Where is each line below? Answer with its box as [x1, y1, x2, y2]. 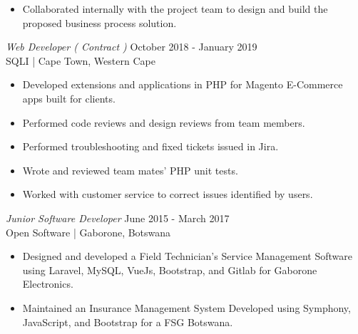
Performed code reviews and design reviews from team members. [22, 115, 305, 130]
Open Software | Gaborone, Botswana [6, 224, 171, 239]
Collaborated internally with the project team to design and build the [22, 1, 328, 16]
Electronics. [22, 276, 73, 291]
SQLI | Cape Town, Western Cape [6, 53, 155, 68]
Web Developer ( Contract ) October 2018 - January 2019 [6, 39, 257, 54]
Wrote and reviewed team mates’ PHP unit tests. [22, 162, 238, 177]
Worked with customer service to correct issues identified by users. [22, 187, 313, 202]
